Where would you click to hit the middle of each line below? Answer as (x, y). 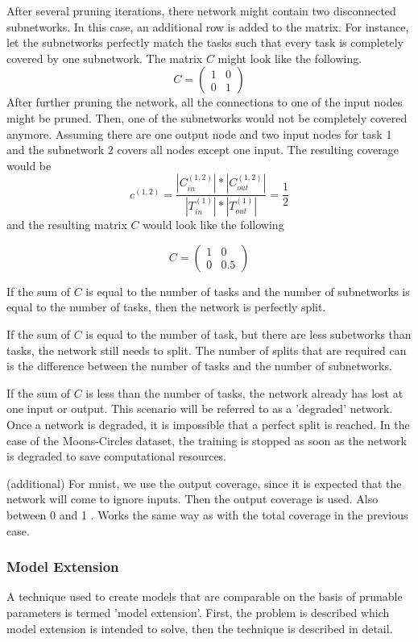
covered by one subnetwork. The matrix (105, 58)
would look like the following (213, 225)
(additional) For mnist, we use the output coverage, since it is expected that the (204, 483)
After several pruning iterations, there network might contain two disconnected (201, 10)
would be (29, 165)
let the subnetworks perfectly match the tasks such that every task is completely (205, 42)
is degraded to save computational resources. (117, 456)
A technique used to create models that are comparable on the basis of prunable (205, 596)
